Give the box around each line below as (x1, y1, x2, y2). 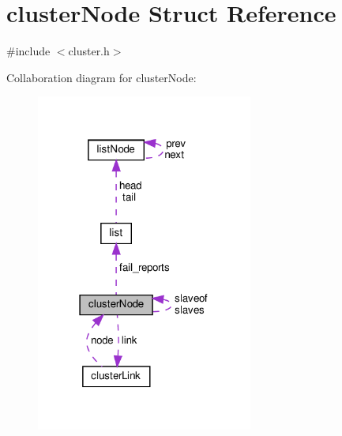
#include (6, 43, 51, 59)
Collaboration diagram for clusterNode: (6, 69, 197, 85)
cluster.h (68, 43, 110, 59)
